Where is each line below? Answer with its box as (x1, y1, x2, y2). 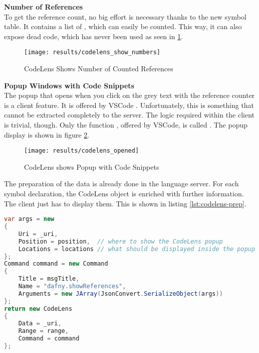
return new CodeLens (4, 305, 73, 312)
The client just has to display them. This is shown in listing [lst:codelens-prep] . (4, 198, 246, 208)
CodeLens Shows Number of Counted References (24, 63, 173, 74)
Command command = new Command (4, 260, 108, 268)
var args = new (4, 215, 55, 223)
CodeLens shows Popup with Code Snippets (24, 161, 159, 172)
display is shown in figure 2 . (4, 129, 90, 140)
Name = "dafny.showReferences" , (18, 283, 126, 290)
